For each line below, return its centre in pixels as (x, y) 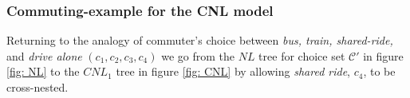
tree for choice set (302, 55)
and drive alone (44, 55)
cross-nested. (37, 87)
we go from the (198, 55)
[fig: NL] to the (43, 71)
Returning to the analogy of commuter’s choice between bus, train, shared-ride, (200, 40)
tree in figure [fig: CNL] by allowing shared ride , (233, 71)
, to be (379, 71)
